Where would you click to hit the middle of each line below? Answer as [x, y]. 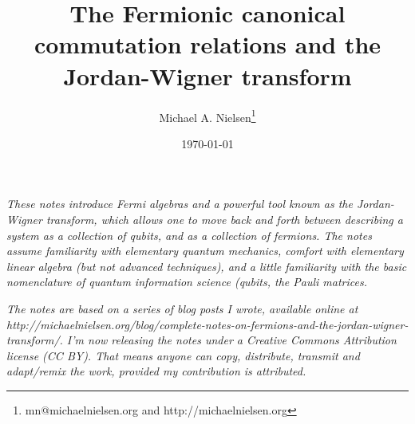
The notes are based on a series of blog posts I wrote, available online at [182, 308]
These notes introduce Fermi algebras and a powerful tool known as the [180, 204]
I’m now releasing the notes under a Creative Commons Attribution [231, 340]
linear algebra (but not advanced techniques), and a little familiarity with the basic [207, 266]
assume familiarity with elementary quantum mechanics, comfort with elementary [205, 251]
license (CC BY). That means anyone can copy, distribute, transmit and [183, 355]
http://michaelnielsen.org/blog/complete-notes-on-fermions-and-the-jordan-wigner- [207, 324]
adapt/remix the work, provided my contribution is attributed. [156, 371]
